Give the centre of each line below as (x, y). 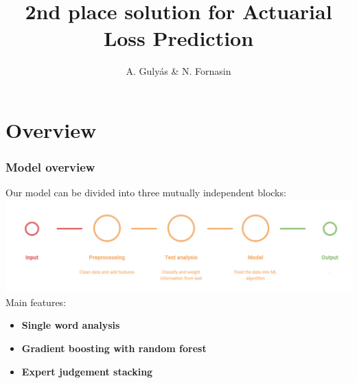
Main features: (36, 302)
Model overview (50, 167)
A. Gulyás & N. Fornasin (178, 71)
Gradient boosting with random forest (114, 348)
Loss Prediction (178, 38)
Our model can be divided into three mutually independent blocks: (146, 193)
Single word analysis (71, 325)
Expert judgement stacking (87, 371)
